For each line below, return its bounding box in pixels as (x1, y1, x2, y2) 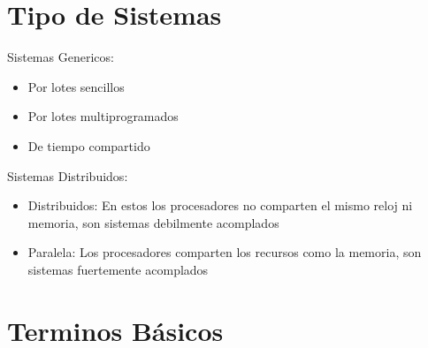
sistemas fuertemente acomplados (27, 260, 209, 278)
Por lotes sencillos (27, 77, 125, 95)
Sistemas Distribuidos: (7, 166, 128, 185)
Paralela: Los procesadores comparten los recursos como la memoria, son (27, 243, 422, 261)
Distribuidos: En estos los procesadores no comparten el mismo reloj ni (27, 196, 413, 215)
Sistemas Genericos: (7, 48, 114, 66)
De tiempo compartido (27, 136, 150, 155)
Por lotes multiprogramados (27, 107, 179, 125)
